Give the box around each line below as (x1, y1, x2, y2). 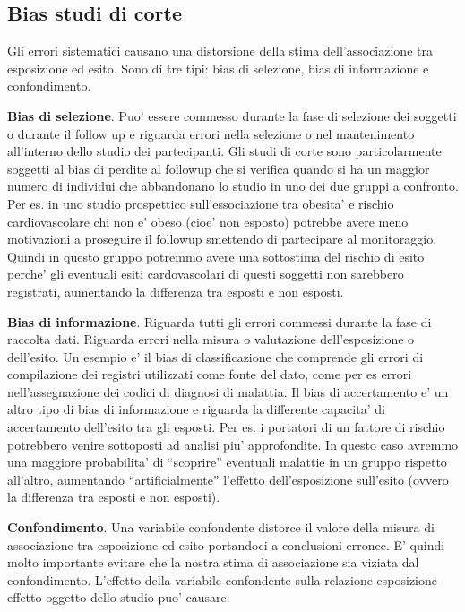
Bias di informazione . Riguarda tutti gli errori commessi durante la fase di (7, 312, 432, 331)
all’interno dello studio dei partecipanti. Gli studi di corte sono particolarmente (7, 142, 442, 160)
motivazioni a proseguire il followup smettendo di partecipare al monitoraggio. (7, 229, 437, 248)
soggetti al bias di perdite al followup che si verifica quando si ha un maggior (7, 159, 430, 177)
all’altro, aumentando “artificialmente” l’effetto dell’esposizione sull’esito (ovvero (7, 470, 449, 488)
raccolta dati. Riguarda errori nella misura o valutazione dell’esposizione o (7, 330, 415, 349)
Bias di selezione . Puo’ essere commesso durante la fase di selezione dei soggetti (7, 106, 457, 125)
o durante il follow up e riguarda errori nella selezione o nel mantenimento (7, 124, 415, 142)
